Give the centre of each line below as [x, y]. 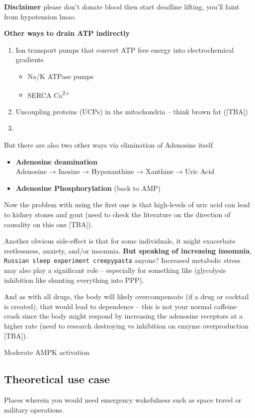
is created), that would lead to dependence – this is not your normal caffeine [121, 306]
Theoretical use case [57, 379]
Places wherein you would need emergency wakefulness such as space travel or [123, 399]
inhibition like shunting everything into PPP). [74, 280]
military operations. [34, 409]
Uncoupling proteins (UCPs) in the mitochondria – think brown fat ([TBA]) [132, 111]
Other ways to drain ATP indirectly [67, 33]
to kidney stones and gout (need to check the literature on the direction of [117, 214]
